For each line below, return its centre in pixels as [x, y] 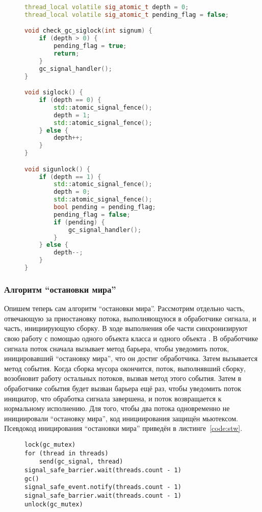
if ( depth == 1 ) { [70, 177]
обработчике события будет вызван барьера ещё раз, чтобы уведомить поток [123, 388]
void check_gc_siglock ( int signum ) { [88, 31]
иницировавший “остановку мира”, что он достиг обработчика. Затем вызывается [131, 358]
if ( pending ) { [79, 222]
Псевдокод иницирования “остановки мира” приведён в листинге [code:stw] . [123, 428]
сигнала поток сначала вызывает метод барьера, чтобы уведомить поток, [117, 348]
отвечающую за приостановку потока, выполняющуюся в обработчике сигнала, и [130, 318]
